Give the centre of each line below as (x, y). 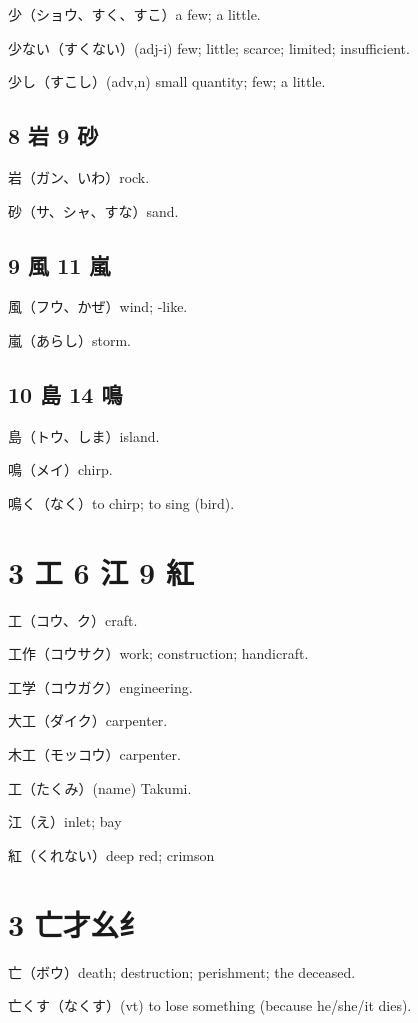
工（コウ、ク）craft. (73, 619)
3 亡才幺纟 (77, 923)
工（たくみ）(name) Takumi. (100, 787)
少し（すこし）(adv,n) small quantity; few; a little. (167, 81)
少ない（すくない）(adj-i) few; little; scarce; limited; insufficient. (209, 47)
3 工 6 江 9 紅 (101, 571)
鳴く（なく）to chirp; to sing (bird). (121, 502)
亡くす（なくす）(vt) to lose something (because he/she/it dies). (210, 1005)
